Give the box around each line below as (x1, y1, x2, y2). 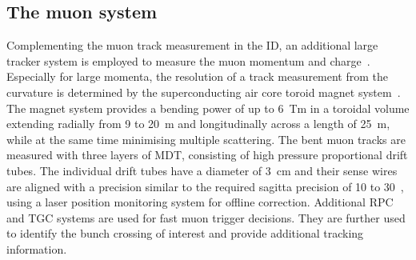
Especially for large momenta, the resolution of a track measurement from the (6, 68, 389, 85)
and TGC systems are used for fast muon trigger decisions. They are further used (6, 209, 406, 226)
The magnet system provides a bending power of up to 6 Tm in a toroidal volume (6, 99, 410, 116)
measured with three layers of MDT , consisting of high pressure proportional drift (6, 146, 408, 163)
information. (6, 240, 67, 257)
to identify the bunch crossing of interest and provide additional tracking (6, 225, 364, 242)
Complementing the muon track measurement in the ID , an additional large (6, 37, 378, 54)
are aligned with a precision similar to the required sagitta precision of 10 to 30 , (6, 178, 404, 194)
